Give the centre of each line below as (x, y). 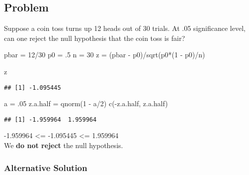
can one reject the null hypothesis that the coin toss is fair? (95, 38)
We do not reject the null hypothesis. (64, 145)
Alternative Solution (46, 167)
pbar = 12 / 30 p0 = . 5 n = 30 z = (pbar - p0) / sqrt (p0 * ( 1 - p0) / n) (105, 55)
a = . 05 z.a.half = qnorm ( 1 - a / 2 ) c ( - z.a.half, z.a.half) (86, 103)
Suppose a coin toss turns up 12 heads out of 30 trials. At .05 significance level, (125, 28)
